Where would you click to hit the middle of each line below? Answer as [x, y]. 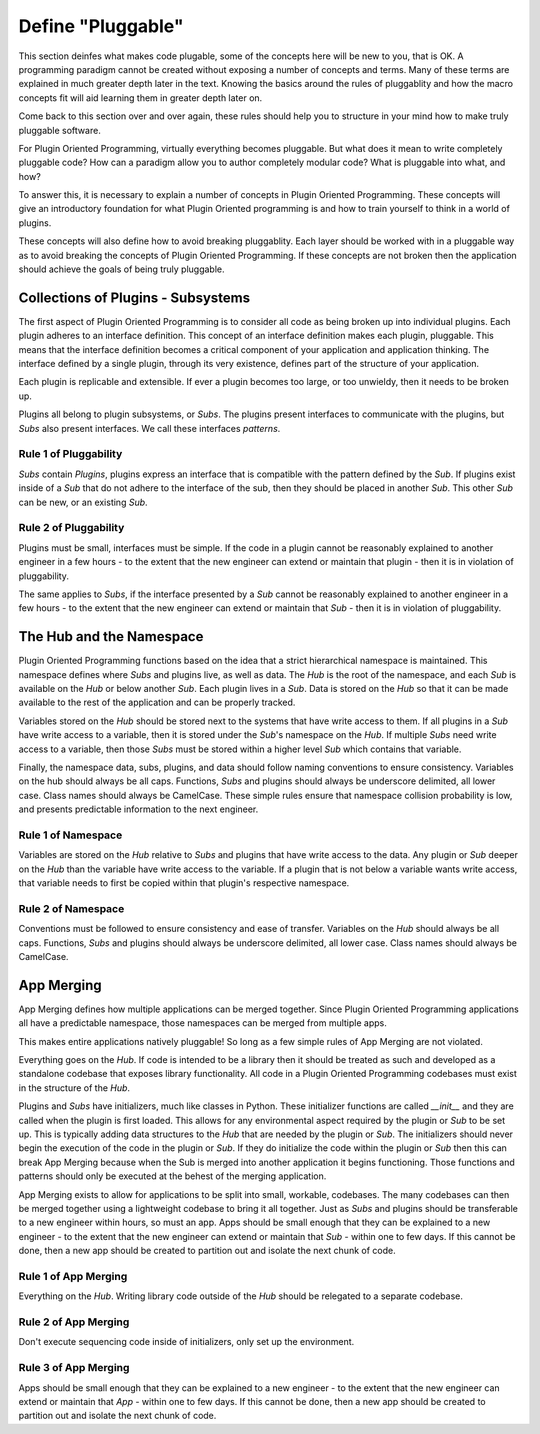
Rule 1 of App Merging [73, 1276]
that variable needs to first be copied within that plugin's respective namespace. [184, 883]
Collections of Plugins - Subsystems [134, 297]
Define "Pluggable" [101, 26]
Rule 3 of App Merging [74, 1368]
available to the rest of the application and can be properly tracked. [157, 702]
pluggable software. [60, 130]
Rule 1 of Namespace [70, 835]
